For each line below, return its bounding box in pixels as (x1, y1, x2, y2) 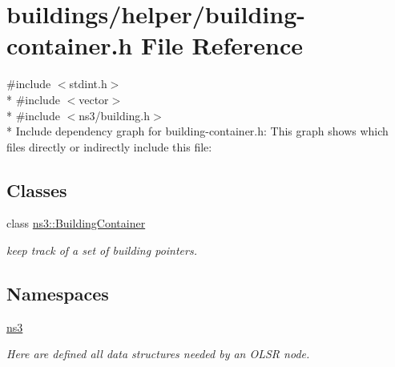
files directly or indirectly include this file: (6, 138, 212, 155)
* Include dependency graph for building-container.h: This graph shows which (6, 123, 389, 139)
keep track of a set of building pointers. (6, 242, 197, 259)
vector (79, 91, 109, 107)
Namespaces (6, 281, 109, 306)
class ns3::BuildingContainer (6, 215, 146, 232)
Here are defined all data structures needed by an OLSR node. (6, 345, 310, 362)
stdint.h (69, 75, 107, 92)
